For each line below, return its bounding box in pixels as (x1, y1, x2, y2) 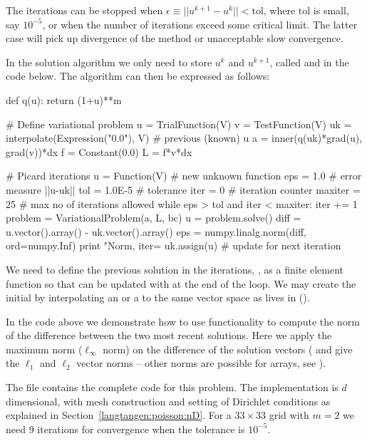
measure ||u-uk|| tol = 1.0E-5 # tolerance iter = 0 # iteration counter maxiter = (6, 182, 361, 197)
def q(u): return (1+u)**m (6, 92, 122, 107)
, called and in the (269, 54, 349, 69)
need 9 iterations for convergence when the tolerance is (6, 421, 245, 436)
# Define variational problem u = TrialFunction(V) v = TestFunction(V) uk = (6, 116, 352, 131)
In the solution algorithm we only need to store (6, 54, 212, 69)
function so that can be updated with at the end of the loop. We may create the (6, 276, 356, 291)
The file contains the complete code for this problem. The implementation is (6, 380, 338, 395)
